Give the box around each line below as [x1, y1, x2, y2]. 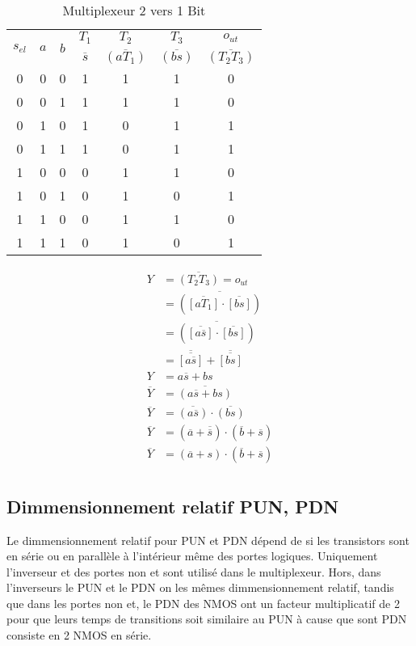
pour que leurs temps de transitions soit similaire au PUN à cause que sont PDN [6, 610, 407, 627]
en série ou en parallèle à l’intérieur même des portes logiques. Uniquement [6, 547, 378, 564]
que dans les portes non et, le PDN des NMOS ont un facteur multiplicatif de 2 [6, 594, 400, 611]
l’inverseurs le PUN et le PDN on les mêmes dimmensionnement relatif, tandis [6, 579, 394, 596]
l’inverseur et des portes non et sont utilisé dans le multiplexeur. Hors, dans [6, 563, 381, 580]
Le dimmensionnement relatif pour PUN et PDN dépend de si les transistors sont [6, 531, 410, 548]
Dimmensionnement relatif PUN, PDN [6, 493, 339, 518]
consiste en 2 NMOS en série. [6, 627, 152, 644]
